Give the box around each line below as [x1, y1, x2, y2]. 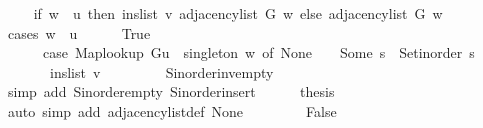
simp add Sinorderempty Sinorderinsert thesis [7, 81, 335, 102]
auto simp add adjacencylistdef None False [7, 100, 337, 121]
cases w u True [7, 22, 151, 43]
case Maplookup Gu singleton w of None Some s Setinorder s [42, 42, 475, 63]
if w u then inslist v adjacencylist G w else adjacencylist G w [33, 3, 443, 23]
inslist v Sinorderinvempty [49, 61, 274, 82]
